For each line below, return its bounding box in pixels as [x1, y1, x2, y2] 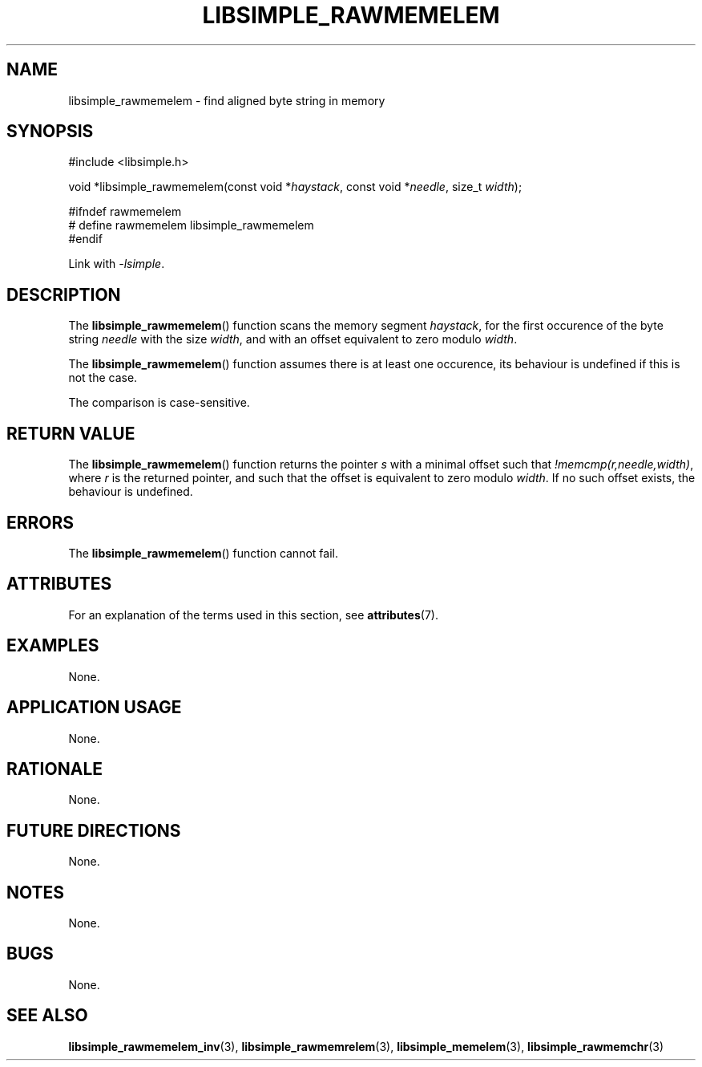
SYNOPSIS [6, 121, 94, 142]
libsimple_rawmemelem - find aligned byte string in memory [68, 93, 385, 108]
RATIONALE [6, 758, 103, 779]
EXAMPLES [6, 635, 99, 656]
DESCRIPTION [6, 284, 121, 305]
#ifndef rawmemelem [68, 205, 182, 219]
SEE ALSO [6, 1005, 88, 1026]
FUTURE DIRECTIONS [6, 820, 181, 841]
